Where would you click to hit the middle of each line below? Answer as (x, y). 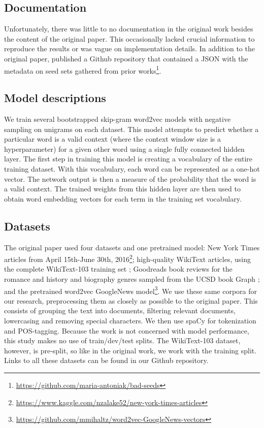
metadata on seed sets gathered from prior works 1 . (83, 70)
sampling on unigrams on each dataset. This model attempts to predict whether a (131, 129)
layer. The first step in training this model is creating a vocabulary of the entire (128, 159)
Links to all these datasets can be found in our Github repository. (106, 360)
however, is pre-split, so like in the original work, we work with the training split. (130, 350)
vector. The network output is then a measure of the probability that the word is (130, 178)
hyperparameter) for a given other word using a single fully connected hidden (124, 149)
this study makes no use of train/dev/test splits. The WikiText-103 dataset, (122, 340)
